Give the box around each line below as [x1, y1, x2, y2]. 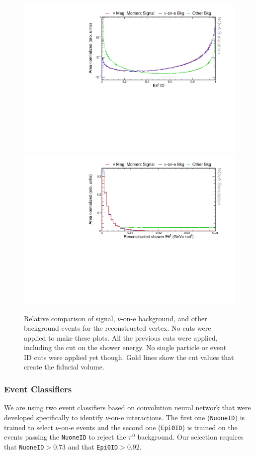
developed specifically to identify [4, 412, 103, 422]
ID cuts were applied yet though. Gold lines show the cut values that [24, 352, 234, 362]
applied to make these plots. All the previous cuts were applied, [24, 332, 218, 343]
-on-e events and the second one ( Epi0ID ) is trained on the [59, 422, 238, 432]
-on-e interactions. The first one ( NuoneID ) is [108, 412, 245, 422]
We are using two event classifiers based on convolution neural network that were [4, 402, 251, 413]
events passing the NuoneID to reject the [4, 432, 126, 442]
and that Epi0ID [68, 441, 118, 452]
